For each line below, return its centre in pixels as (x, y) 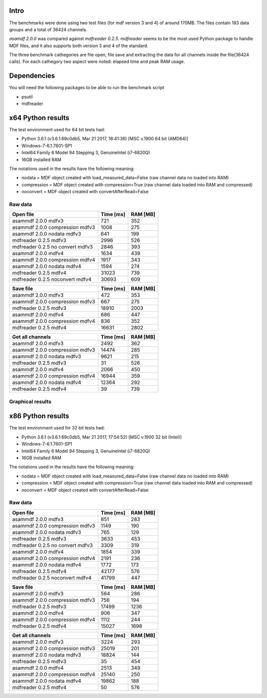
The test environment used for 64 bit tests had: (57, 130)
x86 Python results (39, 416)
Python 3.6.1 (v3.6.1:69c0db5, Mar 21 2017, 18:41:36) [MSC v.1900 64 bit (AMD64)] (105, 139)
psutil (27, 97)
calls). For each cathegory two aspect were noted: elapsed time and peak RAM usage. (97, 61)
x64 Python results (39, 118)
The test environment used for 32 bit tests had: (57, 428)
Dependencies (32, 76)
